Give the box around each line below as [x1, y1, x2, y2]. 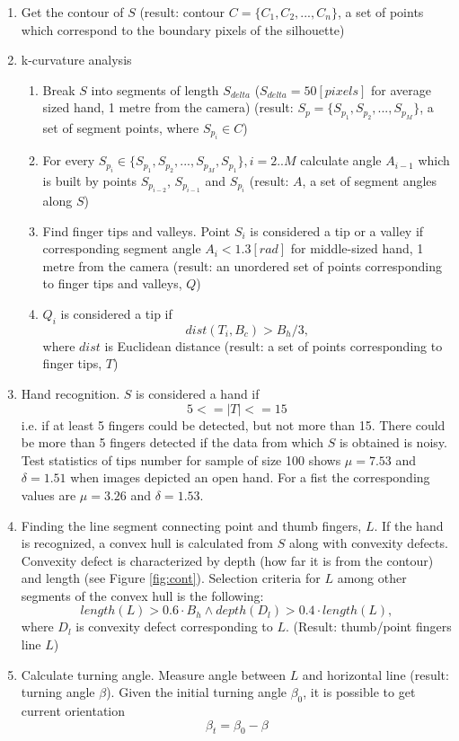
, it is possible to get [303, 683, 416, 701]
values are [21, 485, 76, 504]
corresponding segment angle [42, 239, 201, 258]
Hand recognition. [21, 384, 120, 402]
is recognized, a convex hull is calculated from [21, 534, 274, 552]
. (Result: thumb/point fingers [286, 617, 452, 636]
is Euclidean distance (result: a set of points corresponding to [104, 336, 443, 355]
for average [371, 80, 431, 99]
